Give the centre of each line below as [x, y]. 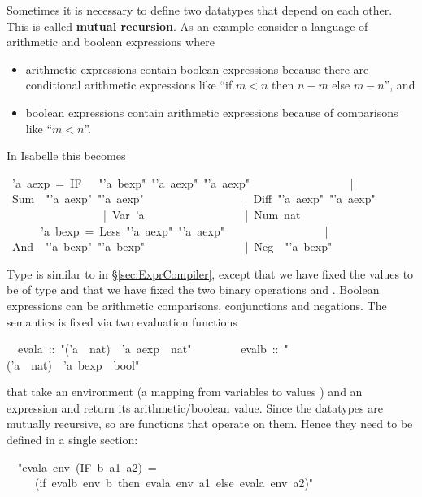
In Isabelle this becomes [66, 156]
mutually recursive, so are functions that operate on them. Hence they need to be [210, 424]
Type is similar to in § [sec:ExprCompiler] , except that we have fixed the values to [210, 273]
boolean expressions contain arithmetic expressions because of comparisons [212, 112]
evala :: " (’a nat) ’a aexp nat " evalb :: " [153, 349]
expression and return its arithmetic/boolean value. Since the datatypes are [195, 407]
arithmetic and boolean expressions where [111, 42]
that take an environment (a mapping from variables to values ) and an [185, 392]
